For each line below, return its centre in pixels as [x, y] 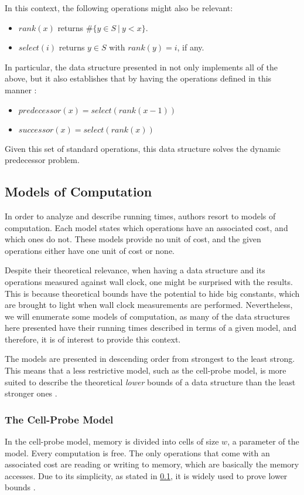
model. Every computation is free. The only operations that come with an [137, 452]
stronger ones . [31, 393]
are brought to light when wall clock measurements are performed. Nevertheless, [149, 305]
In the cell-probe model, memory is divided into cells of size [112, 441]
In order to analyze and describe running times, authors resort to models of [140, 216]
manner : [21, 89]
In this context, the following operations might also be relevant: [119, 8]
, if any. [191, 47]
